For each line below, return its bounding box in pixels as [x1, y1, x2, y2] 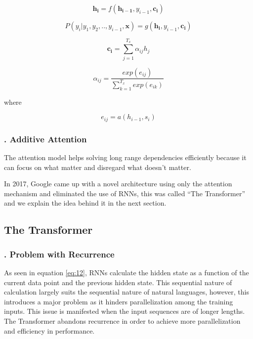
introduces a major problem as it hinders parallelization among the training [4, 296, 233, 306]
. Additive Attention [4, 132, 87, 145]
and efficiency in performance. [4, 325, 95, 336]
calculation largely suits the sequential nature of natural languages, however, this [4, 287, 250, 297]
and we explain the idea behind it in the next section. [4, 198, 167, 208]
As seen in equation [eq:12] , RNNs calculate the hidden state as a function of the [4, 267, 249, 277]
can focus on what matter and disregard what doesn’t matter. [4, 162, 191, 172]
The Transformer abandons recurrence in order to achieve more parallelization [4, 315, 241, 326]
